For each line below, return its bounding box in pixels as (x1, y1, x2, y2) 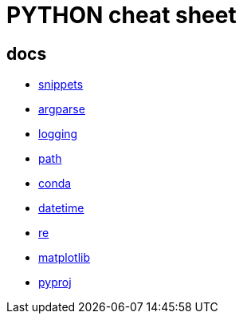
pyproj (38, 275, 72, 290)
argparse (38, 102, 85, 117)
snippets (38, 77, 84, 92)
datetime (38, 201, 84, 215)
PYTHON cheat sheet (6, 2, 237, 29)
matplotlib (38, 251, 90, 265)
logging (38, 127, 78, 141)
